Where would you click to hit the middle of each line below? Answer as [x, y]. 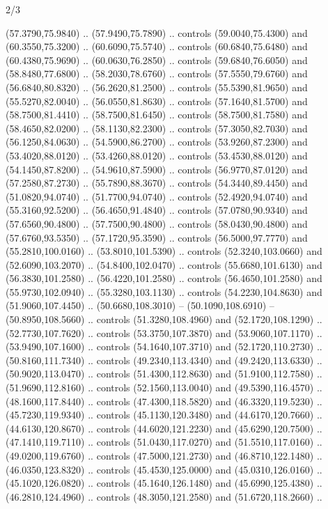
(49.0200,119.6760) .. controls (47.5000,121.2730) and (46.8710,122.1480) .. [164, 455]
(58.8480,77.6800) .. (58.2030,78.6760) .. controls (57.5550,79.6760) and [157, 73]
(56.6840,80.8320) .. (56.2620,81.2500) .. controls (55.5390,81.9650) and [157, 87]
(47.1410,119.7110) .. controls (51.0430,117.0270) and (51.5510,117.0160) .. [164, 442]
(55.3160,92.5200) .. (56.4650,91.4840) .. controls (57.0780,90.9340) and [157, 210]
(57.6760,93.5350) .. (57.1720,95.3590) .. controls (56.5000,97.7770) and [157, 237]
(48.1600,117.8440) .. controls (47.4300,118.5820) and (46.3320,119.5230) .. [164, 401]
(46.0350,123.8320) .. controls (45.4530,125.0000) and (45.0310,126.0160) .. [164, 469]
